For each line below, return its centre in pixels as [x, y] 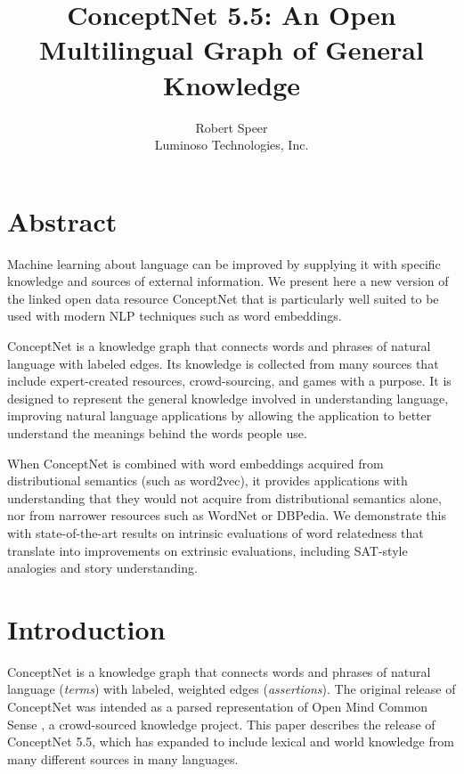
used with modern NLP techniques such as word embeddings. [175, 316]
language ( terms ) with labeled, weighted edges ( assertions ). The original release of [232, 689]
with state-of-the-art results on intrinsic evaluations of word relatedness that [216, 532]
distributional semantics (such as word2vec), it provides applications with [208, 481]
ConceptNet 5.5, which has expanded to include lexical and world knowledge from [231, 741]
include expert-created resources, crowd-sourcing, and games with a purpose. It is [229, 381]
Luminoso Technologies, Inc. [232, 145]
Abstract [62, 220]
